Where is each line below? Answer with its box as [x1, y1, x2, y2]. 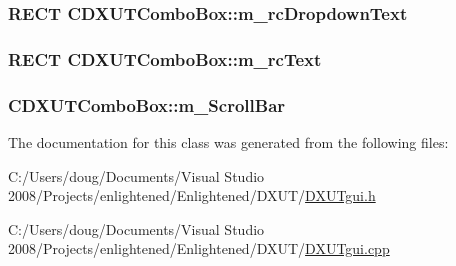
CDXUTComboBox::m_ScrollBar [8, 92, 286, 117]
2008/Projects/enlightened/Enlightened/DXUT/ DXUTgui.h [8, 185, 376, 206]
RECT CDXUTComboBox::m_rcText [8, 46, 322, 71]
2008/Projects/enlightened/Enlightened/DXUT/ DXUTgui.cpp [8, 238, 390, 259]
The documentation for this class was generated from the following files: [8, 131, 449, 152]
